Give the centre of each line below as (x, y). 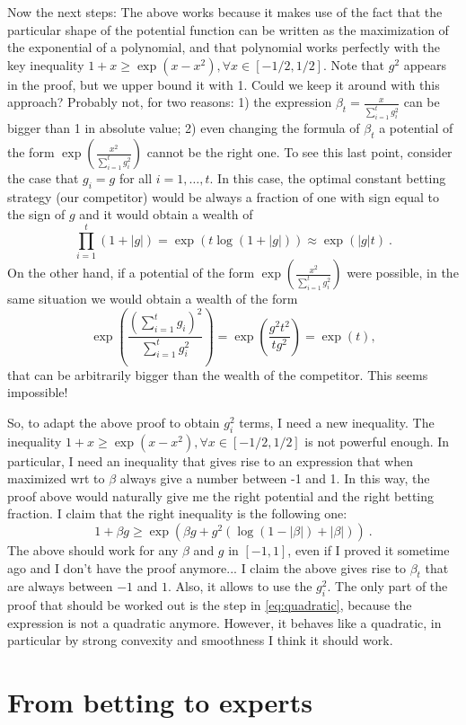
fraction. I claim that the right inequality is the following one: (177, 513)
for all (136, 178)
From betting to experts (160, 702)
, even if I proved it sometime (369, 550)
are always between (60, 586)
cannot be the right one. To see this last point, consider (299, 152)
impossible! (38, 392)
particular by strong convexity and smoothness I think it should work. (200, 640)
